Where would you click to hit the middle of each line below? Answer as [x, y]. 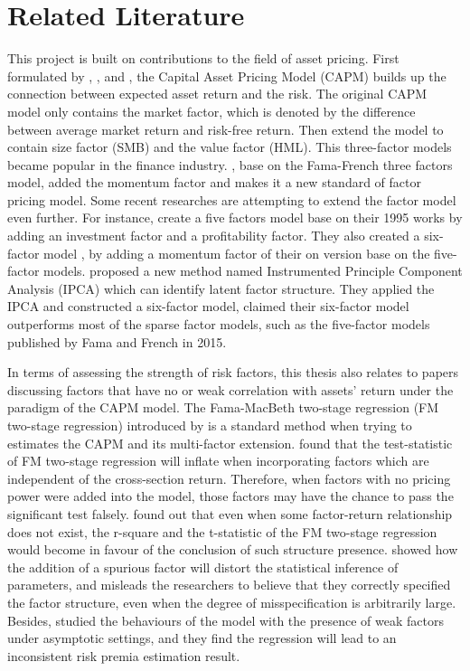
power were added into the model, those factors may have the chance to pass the [230, 496]
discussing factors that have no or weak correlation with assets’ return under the [230, 389]
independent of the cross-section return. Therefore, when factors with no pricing [229, 478]
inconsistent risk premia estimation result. [124, 655]
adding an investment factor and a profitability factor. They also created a [214, 236]
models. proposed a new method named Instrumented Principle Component [253, 271]
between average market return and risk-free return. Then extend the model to [226, 129]
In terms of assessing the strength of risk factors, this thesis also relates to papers [233, 372]
